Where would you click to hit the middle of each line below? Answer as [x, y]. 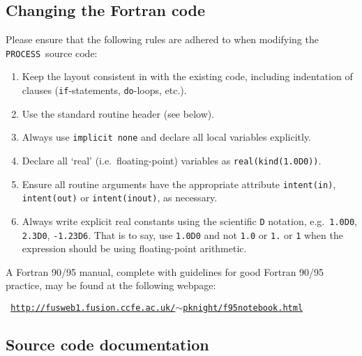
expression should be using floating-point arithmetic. [134, 248]
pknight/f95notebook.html [243, 308]
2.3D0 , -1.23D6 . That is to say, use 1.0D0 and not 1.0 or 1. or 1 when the [182, 234]
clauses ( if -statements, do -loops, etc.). [104, 90]
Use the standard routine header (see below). [118, 113]
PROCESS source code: [52, 53]
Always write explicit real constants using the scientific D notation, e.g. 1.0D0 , [189, 220]
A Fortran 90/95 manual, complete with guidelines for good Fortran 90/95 [165, 271]
